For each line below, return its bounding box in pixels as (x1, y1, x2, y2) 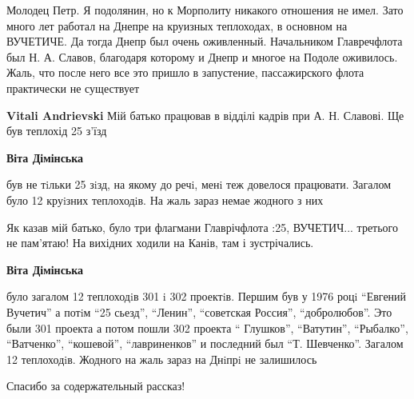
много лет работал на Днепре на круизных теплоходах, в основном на (6, 17, 348, 34)
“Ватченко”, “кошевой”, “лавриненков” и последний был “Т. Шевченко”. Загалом (6, 335, 404, 352)
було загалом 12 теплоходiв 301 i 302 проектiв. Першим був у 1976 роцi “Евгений (6, 288, 407, 305)
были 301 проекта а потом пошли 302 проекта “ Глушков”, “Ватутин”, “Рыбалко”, (6, 319, 408, 336)
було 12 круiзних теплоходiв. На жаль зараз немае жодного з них (6, 191, 324, 208)
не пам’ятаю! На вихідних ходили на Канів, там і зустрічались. (6, 234, 314, 251)
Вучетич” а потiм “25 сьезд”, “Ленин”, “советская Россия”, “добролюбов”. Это (6, 303, 392, 320)
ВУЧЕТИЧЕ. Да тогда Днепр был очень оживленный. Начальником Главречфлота (6, 33, 403, 50)
